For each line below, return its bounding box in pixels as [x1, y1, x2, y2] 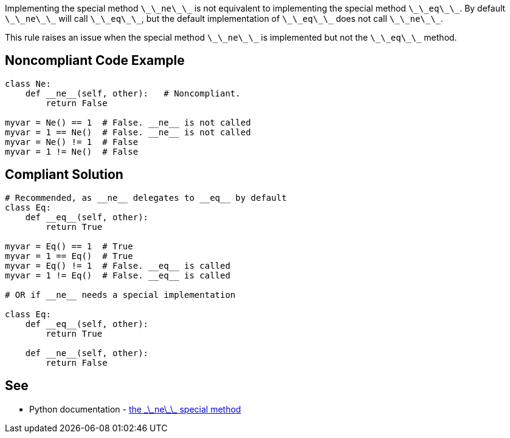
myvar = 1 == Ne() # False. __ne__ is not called [5, 127, 251, 137]
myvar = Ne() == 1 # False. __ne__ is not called [5, 117, 251, 127]
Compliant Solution [5, 167, 123, 183]
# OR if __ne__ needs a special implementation [5, 289, 236, 300]
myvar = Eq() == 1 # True [5, 241, 133, 251]
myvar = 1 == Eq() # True [5, 251, 133, 261]
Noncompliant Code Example [5, 53, 185, 69]
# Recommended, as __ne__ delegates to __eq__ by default [5, 192, 287, 203]
